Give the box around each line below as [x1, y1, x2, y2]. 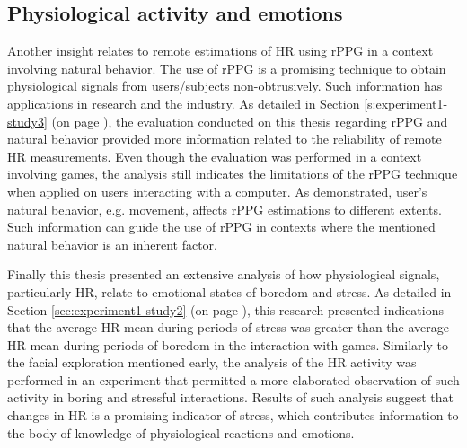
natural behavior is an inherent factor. [7, 234, 217, 253]
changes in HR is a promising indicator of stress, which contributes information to [7, 406, 459, 425]
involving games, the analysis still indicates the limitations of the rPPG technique [7, 164, 458, 183]
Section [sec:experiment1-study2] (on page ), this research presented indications [7, 300, 444, 319]
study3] [7, 111, 48, 130]
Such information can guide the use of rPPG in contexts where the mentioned [7, 217, 436, 236]
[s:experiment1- [364, 93, 448, 112]
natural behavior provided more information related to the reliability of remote [7, 129, 442, 148]
